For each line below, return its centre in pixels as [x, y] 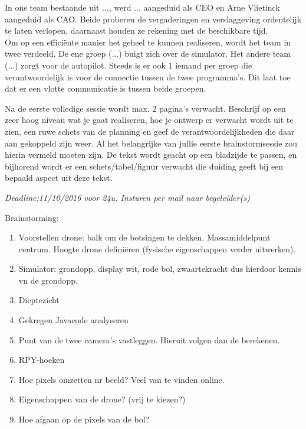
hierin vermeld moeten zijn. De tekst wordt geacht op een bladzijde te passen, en [151, 155]
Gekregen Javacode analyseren [73, 320]
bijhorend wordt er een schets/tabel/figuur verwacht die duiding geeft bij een [144, 166]
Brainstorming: [32, 217]
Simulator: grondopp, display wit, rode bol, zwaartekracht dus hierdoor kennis [160, 269]
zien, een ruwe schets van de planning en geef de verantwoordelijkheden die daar [150, 131]
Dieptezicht [39, 300]
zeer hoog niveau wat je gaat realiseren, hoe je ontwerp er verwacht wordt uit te [149, 120]
